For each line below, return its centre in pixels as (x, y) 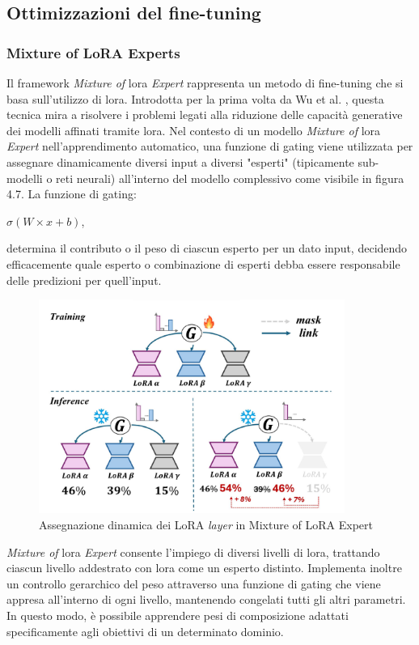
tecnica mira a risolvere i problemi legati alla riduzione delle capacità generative (205, 115)
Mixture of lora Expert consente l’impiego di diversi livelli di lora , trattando (193, 552)
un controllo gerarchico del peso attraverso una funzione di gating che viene (194, 583)
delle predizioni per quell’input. (84, 280)
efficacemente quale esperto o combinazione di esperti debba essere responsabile (203, 263)
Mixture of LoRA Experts (93, 52)
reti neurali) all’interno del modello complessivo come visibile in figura (230, 178)
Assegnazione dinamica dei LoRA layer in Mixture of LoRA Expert (206, 524)
